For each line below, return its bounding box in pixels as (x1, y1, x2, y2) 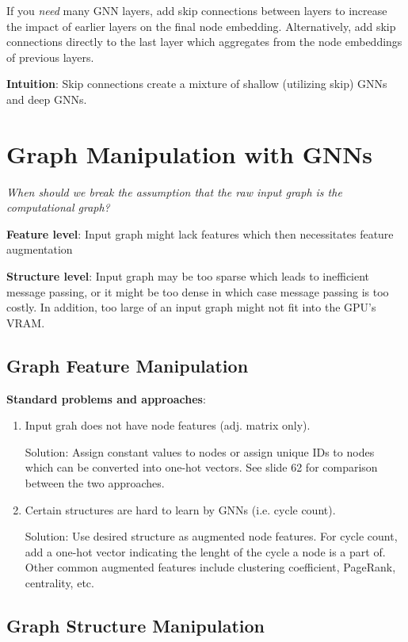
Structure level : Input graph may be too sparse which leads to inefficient (6, 268, 370, 285)
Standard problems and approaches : (6, 390, 206, 407)
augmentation (6, 241, 73, 258)
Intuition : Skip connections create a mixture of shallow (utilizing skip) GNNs (6, 75, 387, 92)
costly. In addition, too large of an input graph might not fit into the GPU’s (6, 299, 376, 315)
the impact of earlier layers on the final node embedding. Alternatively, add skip (6, 17, 396, 34)
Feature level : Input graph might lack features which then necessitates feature (6, 225, 394, 242)
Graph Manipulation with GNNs (6, 137, 373, 170)
